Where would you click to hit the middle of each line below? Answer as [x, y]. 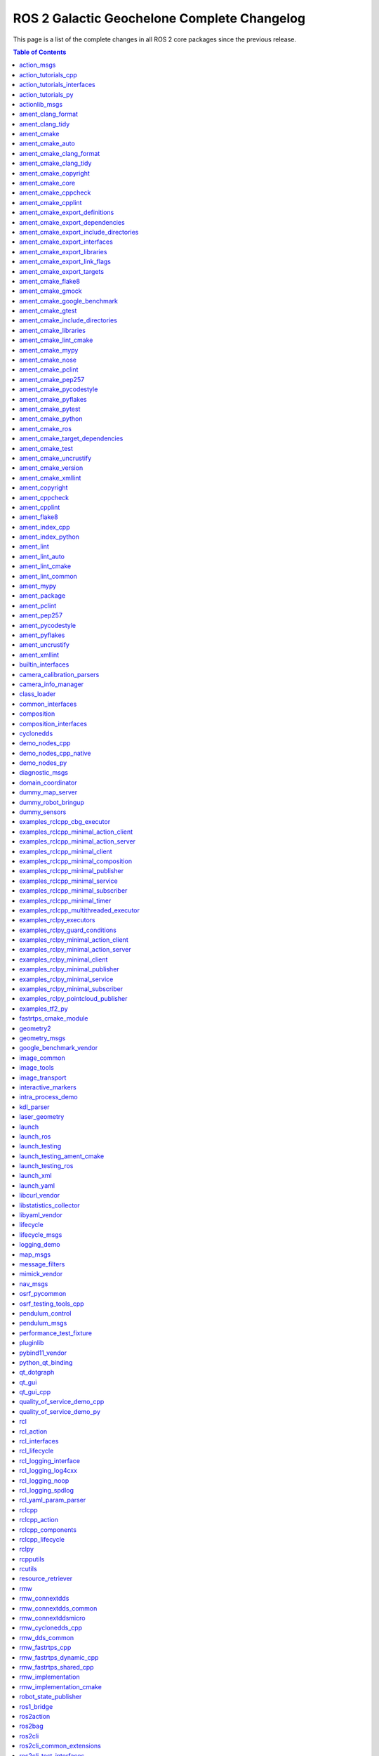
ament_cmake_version [51, 468]
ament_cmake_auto [47, 143]
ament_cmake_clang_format [60, 153]
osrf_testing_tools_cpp [52, 1304]
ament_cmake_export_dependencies [72, 222]
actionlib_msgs [41, 104]
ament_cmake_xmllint [50, 478]
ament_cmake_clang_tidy [55, 163]
